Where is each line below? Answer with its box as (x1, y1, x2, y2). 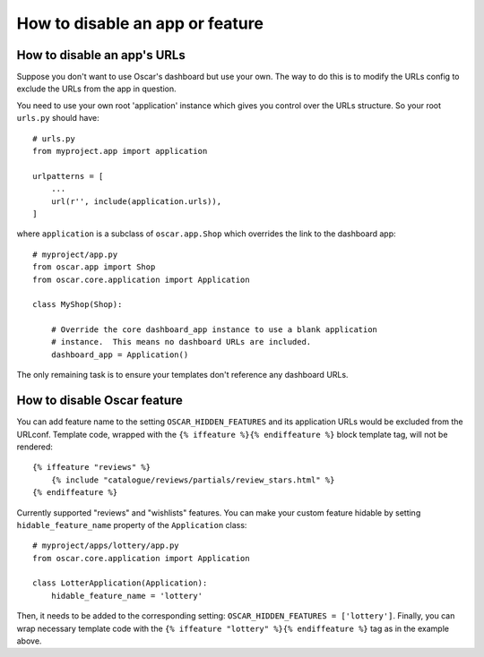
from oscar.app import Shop (32, 262, 156, 272)
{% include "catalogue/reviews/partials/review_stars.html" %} (50, 474, 335, 485)
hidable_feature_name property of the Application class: (16, 519, 247, 530)
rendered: (16, 441, 54, 452)
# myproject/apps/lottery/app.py (32, 541, 179, 550)
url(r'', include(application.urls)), (50, 196, 222, 206)
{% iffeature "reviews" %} (32, 462, 151, 473)
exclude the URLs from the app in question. (16, 83, 177, 94)
